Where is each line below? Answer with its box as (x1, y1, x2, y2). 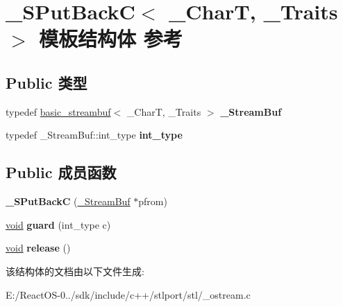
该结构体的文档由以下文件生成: (6, 263, 144, 278)
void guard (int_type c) (6, 217, 111, 231)
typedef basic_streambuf (6, 104, 111, 119)
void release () (6, 240, 71, 255)
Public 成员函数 (6, 161, 117, 183)
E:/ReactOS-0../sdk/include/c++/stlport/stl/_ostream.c (6, 287, 251, 301)
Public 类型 (6, 71, 87, 93)
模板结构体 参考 (39, 24, 183, 53)
